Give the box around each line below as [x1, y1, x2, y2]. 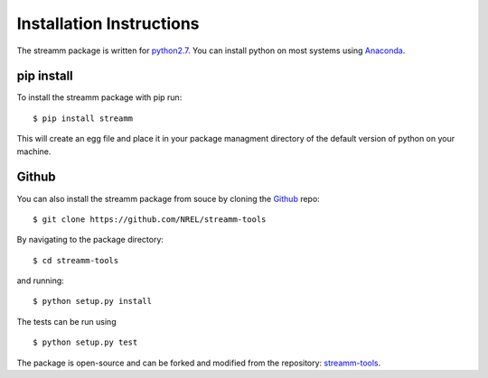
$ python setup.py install [33, 296, 153, 307]
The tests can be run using [16, 316, 117, 327]
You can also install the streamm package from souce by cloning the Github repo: [16, 193, 320, 204]
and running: [16, 275, 65, 286]
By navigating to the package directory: [16, 235, 164, 245]
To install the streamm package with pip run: [16, 92, 183, 103]
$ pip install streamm [33, 113, 134, 124]
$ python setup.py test [33, 337, 138, 347]
